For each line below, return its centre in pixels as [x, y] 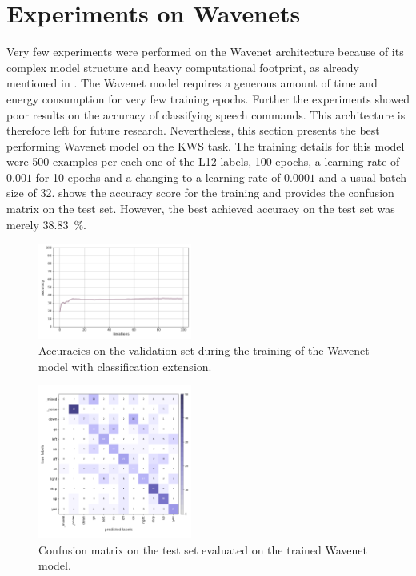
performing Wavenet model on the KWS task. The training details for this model [206, 145]
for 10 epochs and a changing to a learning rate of [158, 177]
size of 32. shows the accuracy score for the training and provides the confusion [200, 193]
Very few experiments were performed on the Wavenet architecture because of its [205, 52]
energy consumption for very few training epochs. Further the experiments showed [208, 98]
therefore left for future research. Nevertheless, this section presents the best [193, 130]
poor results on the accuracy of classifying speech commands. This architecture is [206, 114]
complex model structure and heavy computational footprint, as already [183, 67]
